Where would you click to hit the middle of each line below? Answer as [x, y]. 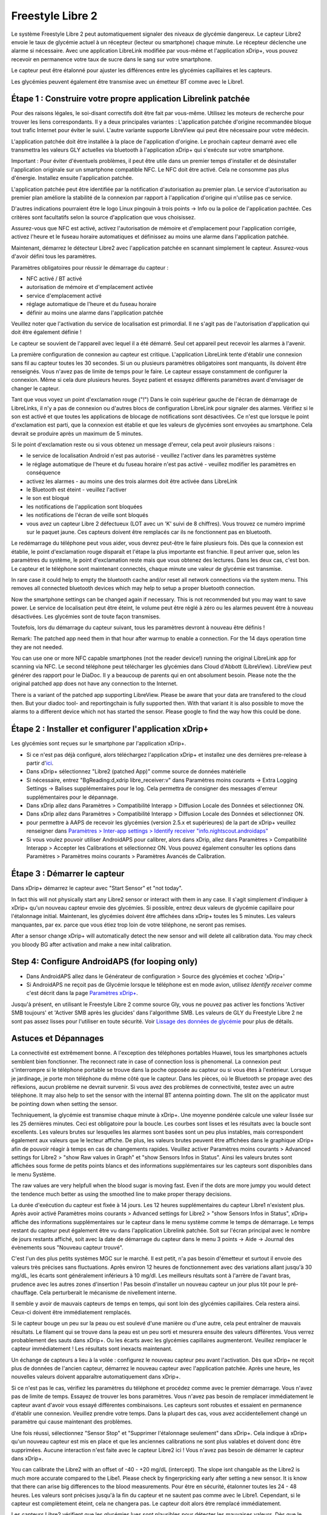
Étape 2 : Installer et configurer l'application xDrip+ [110, 729]
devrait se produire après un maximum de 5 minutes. [77, 433]
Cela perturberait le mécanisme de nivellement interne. [108, 1292]
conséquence [43, 473]
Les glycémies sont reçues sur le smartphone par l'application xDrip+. [99, 744]
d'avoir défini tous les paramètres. [54, 256]
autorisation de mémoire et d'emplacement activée [90, 287]
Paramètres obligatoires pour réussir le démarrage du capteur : [90, 267]
